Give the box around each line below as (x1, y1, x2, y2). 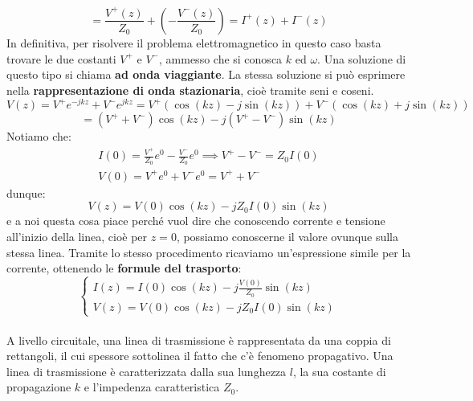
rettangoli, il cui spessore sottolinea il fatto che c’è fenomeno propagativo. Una (6, 347, 393, 364)
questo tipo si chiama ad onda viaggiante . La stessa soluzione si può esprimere (6, 66, 406, 83)
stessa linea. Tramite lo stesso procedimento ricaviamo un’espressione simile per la (6, 243, 411, 260)
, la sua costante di (292, 362, 386, 379)
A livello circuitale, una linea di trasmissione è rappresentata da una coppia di (6, 331, 391, 348)
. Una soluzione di (317, 50, 406, 67)
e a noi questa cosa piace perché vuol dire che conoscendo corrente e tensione (6, 212, 385, 229)
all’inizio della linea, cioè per (6, 228, 148, 245)
